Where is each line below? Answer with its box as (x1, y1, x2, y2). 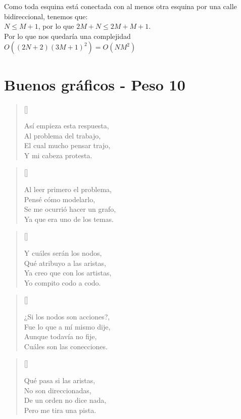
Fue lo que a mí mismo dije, (24, 321, 111, 332)
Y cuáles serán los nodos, (24, 248, 102, 258)
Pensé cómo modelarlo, (24, 194, 95, 204)
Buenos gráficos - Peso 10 (4, 74, 185, 95)
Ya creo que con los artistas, (24, 267, 112, 278)
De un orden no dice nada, (24, 395, 107, 405)
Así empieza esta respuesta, (24, 120, 109, 131)
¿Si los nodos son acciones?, (24, 311, 110, 321)
